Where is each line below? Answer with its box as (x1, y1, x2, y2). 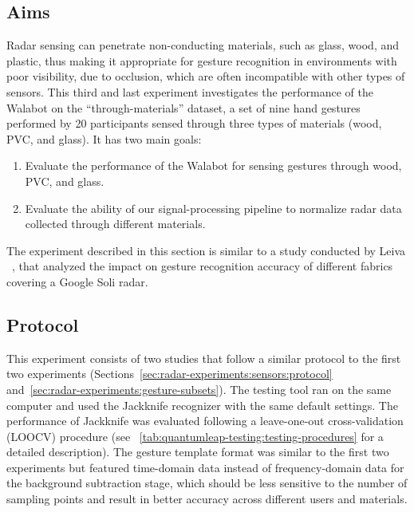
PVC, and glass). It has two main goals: (6, 130, 202, 147)
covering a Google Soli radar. (6, 273, 148, 289)
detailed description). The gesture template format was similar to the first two (6, 443, 389, 460)
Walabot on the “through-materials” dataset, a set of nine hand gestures (6, 99, 361, 116)
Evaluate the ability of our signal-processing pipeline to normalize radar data (25, 199, 402, 216)
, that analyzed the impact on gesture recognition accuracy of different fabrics (12, 258, 393, 274)
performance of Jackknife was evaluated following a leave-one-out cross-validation (6, 412, 404, 429)
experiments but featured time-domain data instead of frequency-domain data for (6, 459, 404, 475)
